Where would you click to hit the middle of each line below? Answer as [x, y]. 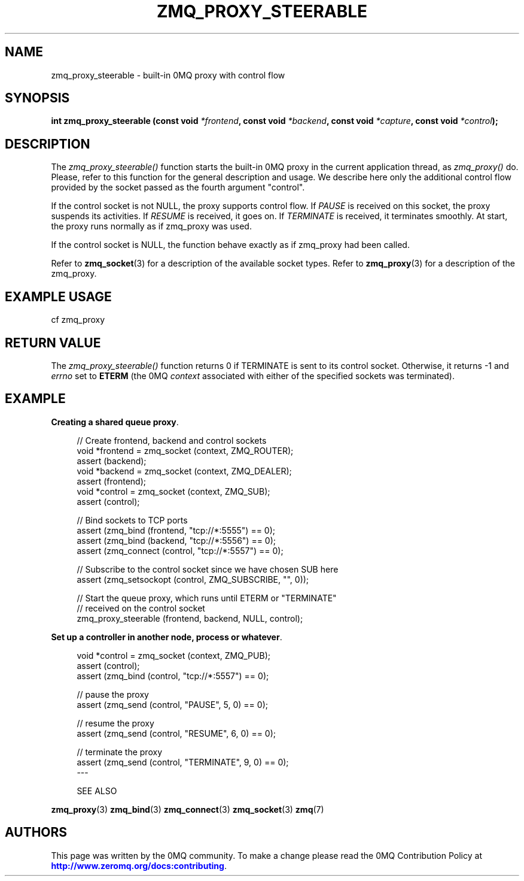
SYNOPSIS [37, 98]
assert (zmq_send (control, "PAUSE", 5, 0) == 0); [172, 704]
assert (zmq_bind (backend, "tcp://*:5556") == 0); [176, 540]
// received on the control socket [141, 608]
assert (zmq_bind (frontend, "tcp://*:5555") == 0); [176, 530]
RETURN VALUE [53, 343]
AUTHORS [36, 832]
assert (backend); [112, 461]
